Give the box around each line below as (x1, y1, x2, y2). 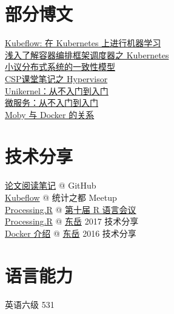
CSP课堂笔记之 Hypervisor (5, 72, 108, 85)
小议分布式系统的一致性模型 (5, 60, 115, 73)
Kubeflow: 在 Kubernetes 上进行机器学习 (5, 37, 161, 49)
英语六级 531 (5, 298, 55, 310)
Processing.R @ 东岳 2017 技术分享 (5, 215, 139, 228)
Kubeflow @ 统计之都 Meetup (5, 191, 117, 203)
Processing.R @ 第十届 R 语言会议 (5, 203, 136, 215)
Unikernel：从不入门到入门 (5, 84, 109, 97)
